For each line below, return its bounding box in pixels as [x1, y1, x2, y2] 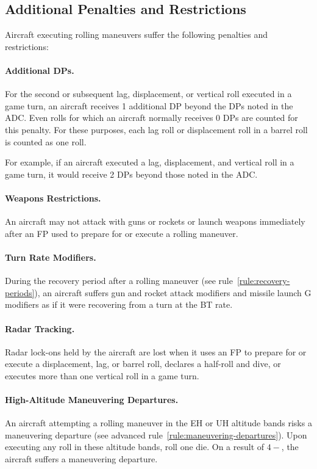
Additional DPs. [5, 64, 74, 76]
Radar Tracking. [5, 322, 75, 335]
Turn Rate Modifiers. [5, 250, 96, 263]
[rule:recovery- [237, 274, 290, 287]
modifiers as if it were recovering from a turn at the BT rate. [5, 298, 233, 311]
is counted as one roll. [5, 135, 87, 148]
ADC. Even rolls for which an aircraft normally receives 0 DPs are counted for [5, 111, 298, 124]
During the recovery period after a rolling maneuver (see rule [5, 274, 233, 287]
